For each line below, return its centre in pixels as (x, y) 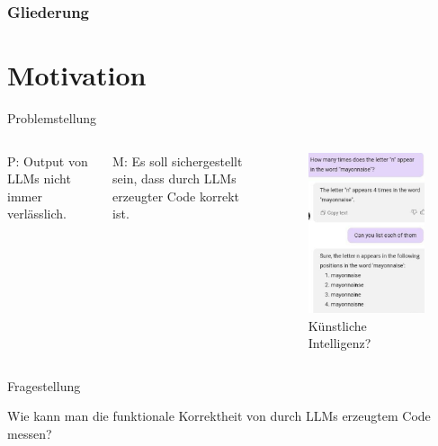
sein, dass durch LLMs (174, 178)
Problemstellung (52, 117)
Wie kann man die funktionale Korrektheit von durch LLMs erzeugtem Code (219, 416)
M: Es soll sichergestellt (178, 161)
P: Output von (48, 161)
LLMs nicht (39, 178)
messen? (30, 433)
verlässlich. (37, 214)
